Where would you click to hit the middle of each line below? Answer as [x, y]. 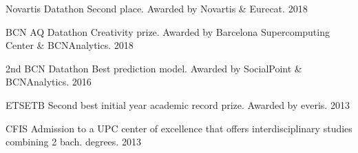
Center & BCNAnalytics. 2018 [70, 45]
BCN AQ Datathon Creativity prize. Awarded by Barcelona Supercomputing [168, 31]
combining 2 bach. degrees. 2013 [73, 142]
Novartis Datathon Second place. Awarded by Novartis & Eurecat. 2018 [157, 8]
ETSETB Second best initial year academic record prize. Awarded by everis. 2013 [178, 104]
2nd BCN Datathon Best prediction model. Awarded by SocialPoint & [154, 68]
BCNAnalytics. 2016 [49, 82]
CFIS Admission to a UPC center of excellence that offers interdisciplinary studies [179, 128]
